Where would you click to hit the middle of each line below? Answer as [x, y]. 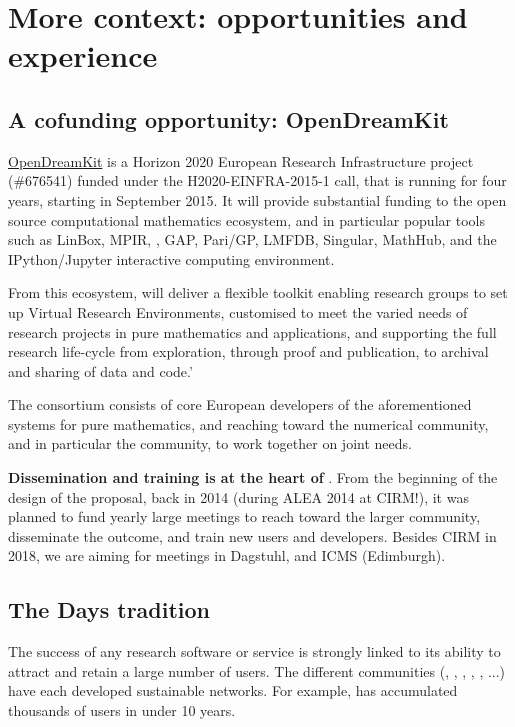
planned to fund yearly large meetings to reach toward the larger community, [244, 516]
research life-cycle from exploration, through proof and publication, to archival [248, 351]
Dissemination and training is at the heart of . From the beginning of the [253, 477]
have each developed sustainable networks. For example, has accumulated [233, 690]
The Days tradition [109, 609]
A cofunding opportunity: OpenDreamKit [228, 118]
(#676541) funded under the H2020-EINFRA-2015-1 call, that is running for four [257, 180]
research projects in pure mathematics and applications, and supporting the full [252, 331]
